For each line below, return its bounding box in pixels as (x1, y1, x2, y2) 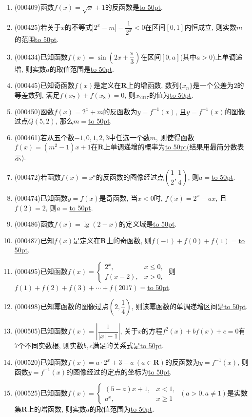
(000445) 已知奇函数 (14, 80, 75, 90)
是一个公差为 (193, 80, 234, 90)
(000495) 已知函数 (14, 266, 68, 276)
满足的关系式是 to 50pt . (92, 340, 164, 351)
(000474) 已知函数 (14, 192, 68, 203)
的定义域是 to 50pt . (118, 219, 177, 229)
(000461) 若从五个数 (14, 132, 75, 142)
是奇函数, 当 (99, 192, 138, 203)
